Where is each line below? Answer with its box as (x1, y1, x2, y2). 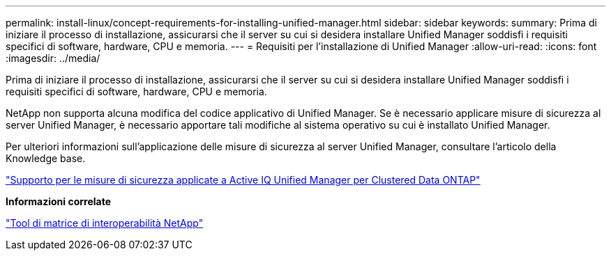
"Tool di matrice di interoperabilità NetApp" (6, 217, 204, 229)
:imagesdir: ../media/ (6, 52, 100, 64)
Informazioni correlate (6, 195, 112, 207)
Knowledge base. (6, 152, 86, 164)
